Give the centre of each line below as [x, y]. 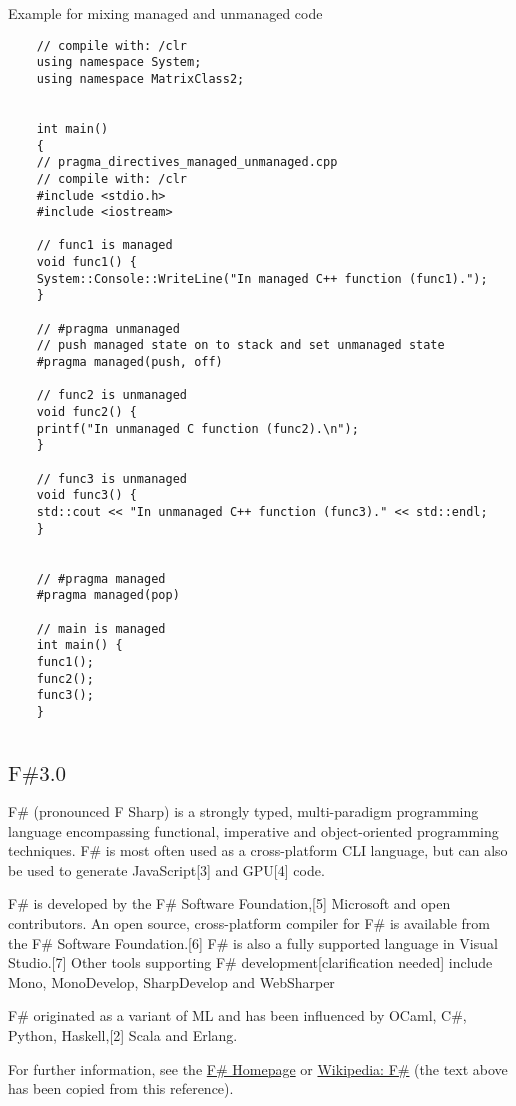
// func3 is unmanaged [111, 478]
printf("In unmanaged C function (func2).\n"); [197, 428]
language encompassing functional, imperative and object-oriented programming [253, 830]
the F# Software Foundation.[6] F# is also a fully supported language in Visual [253, 942]
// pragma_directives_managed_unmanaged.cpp [187, 162]
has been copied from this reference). [121, 1088]
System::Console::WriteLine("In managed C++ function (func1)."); [262, 278]
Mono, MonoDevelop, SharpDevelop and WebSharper [171, 981]
